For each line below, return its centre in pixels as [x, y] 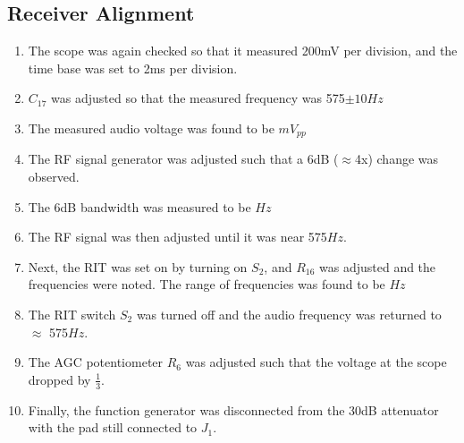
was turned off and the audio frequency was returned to [289, 314]
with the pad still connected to [113, 427]
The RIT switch [72, 314]
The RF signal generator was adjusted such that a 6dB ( [183, 159]
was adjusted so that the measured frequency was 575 [198, 98]
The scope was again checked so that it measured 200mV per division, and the [243, 51]
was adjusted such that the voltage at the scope [316, 362]
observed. [54, 177]
